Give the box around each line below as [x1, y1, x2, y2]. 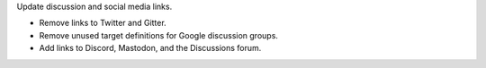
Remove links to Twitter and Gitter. [39, 18, 166, 29]
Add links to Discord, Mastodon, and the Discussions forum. [39, 43, 262, 54]
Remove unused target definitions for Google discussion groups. [39, 30, 279, 40]
